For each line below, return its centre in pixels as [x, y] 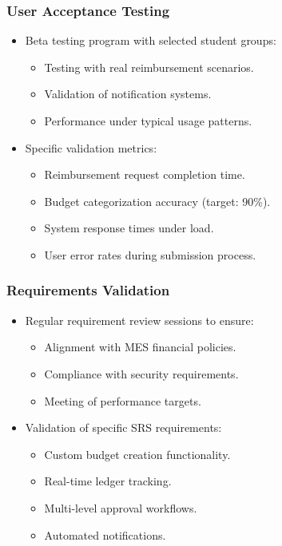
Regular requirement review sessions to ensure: [139, 320]
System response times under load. [129, 228]
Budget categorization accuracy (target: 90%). [157, 201]
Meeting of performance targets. [123, 400]
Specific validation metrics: [91, 147]
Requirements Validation [88, 290]
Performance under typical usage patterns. [148, 121]
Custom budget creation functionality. [137, 454]
